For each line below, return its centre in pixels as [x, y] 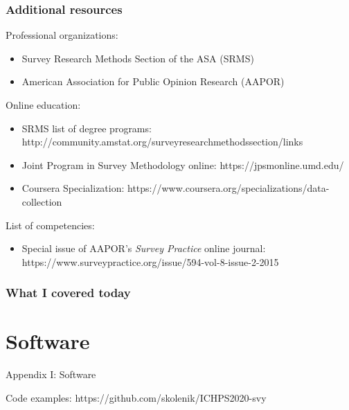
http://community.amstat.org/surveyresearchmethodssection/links [162, 142]
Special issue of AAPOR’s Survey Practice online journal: [144, 248]
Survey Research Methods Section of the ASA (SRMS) [138, 58]
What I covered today [68, 293]
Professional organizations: [62, 35]
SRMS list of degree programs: [87, 128]
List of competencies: [50, 225]
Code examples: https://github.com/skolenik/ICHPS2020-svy [136, 397]
